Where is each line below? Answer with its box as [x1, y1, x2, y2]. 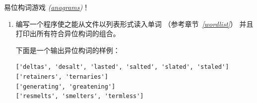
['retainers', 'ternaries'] [15, 73, 108, 80]
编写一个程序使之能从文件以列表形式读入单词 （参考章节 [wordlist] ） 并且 [15, 18, 254, 29]
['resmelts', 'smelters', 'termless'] [15, 93, 144, 100]
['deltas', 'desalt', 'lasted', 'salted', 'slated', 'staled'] [15, 63, 229, 71]
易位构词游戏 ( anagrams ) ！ [4, 2, 90, 12]
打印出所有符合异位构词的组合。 [15, 28, 120, 39]
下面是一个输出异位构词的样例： [15, 45, 120, 55]
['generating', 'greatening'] [15, 83, 116, 90]
